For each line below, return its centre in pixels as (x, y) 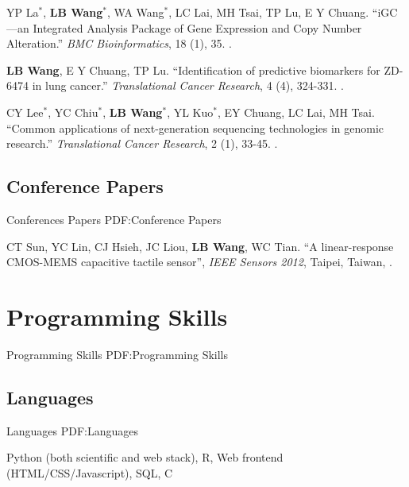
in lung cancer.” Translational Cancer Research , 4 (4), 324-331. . (188, 85)
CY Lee (25, 112)
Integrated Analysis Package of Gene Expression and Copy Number (197, 27)
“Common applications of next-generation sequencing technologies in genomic (195, 128)
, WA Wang (136, 12)
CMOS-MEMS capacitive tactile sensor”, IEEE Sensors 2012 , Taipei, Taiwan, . (199, 262)
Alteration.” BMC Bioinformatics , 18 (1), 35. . (120, 43)
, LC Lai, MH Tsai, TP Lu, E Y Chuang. (269, 12)
